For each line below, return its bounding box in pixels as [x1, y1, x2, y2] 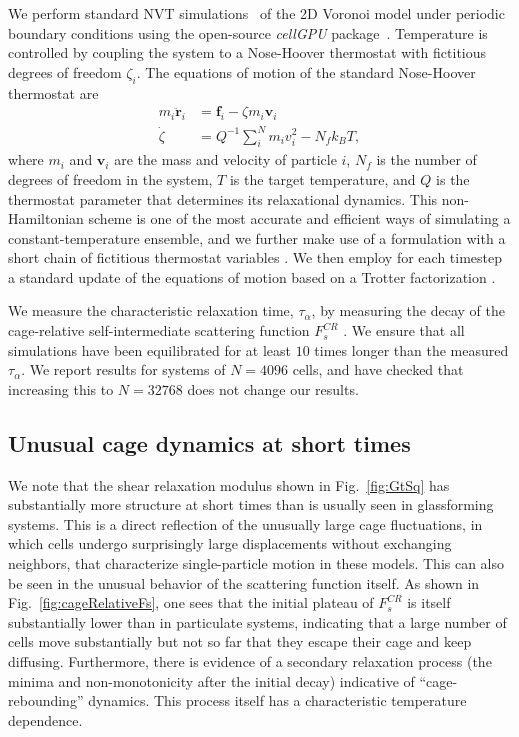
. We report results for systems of [21, 359, 226, 380]
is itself [407, 592, 451, 613]
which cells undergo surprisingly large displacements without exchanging [8, 533, 452, 554]
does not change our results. [187, 378, 359, 399]
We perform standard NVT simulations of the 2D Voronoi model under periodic [8, 3, 505, 23]
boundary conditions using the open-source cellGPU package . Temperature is [8, 22, 488, 43]
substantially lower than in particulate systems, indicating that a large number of [8, 611, 507, 632]
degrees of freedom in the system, [8, 168, 213, 189]
